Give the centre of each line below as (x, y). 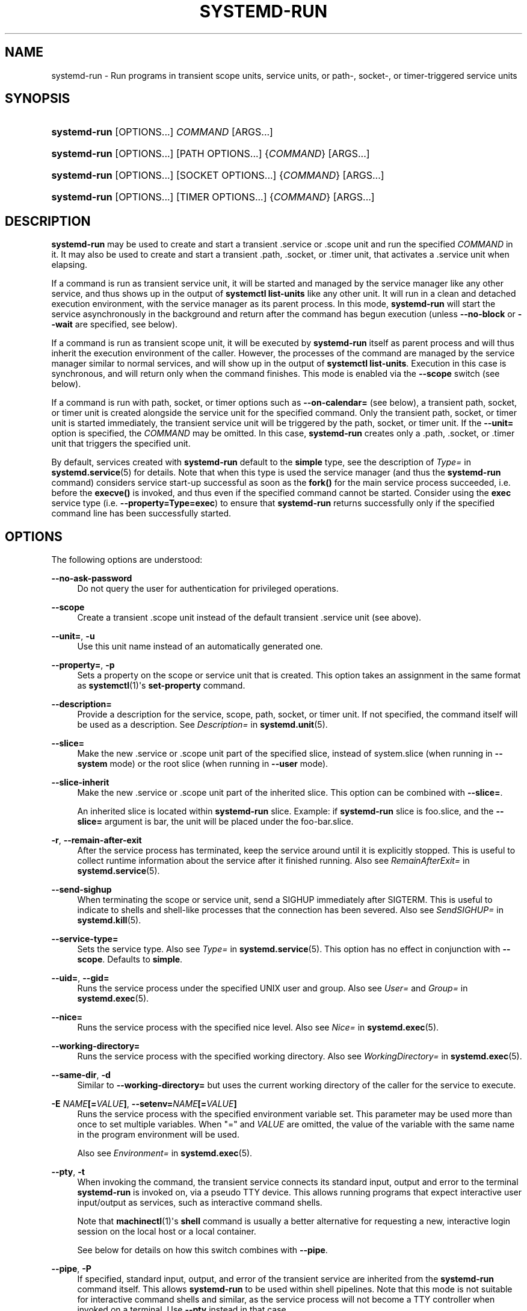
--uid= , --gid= (80, 978)
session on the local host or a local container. (167, 1232)
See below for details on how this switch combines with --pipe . (202, 1250)
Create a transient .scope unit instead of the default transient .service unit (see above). (249, 618)
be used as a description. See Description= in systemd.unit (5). (202, 725)
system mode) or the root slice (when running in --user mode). (203, 764)
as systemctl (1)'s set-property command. (161, 686)
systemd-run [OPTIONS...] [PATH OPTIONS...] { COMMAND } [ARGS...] (211, 154)
